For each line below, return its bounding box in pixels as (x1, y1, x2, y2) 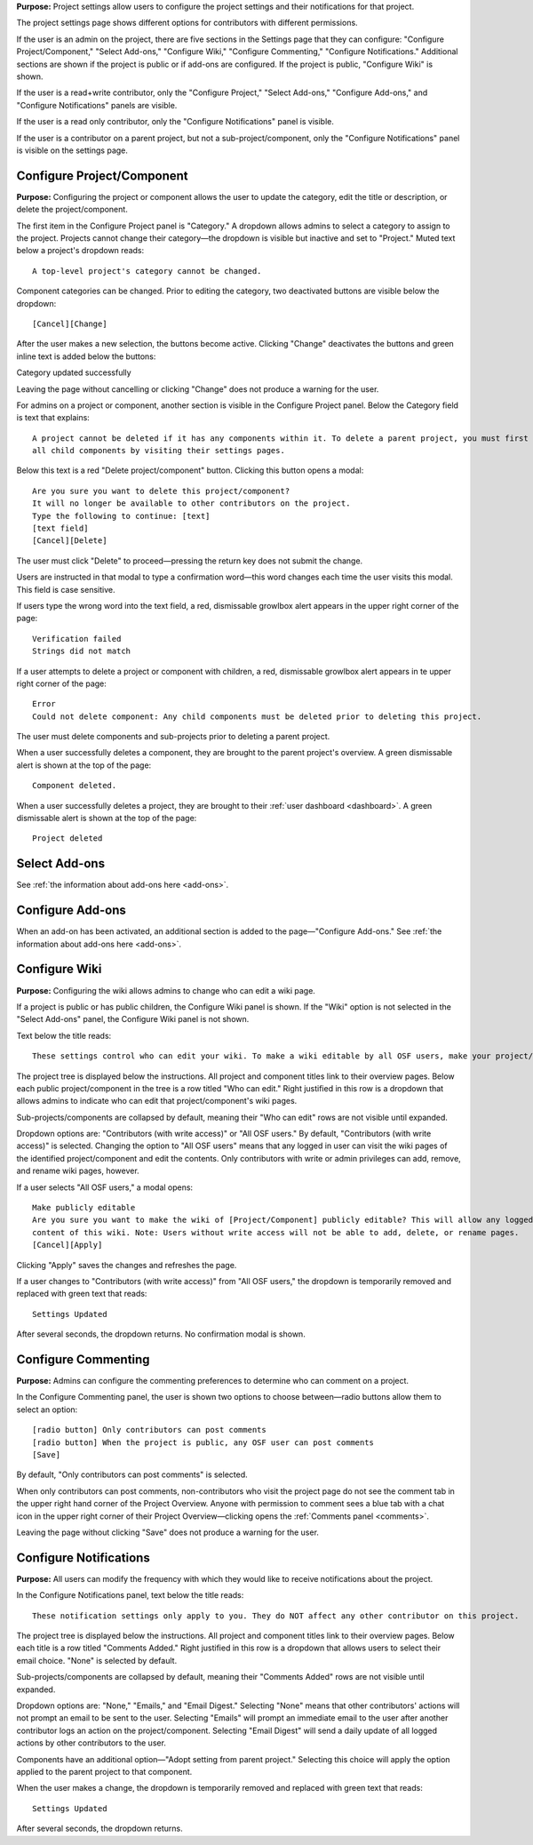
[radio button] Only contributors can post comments (32, 1425, 266, 1435)
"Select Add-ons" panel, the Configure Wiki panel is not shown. (16, 1014, 250, 1025)
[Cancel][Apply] (32, 1240, 103, 1250)
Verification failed (32, 634, 122, 643)
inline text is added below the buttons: (16, 351, 156, 362)
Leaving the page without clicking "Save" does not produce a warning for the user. (16, 1527, 320, 1537)
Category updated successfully (16, 367, 132, 378)
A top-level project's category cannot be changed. (32, 266, 262, 276)
